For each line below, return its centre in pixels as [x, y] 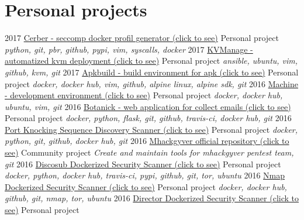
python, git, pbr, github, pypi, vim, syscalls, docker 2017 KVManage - [129, 49]
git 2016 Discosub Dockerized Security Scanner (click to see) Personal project [143, 164]
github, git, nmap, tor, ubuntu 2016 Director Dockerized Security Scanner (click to [152, 198]
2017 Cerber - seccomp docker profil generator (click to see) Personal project [142, 38]
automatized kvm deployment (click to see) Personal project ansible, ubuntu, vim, [151, 61]
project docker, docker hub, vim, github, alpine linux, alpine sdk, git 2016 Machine [151, 83]
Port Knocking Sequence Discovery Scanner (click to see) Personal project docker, [151, 129]
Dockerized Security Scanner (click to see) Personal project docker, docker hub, [146, 186]
